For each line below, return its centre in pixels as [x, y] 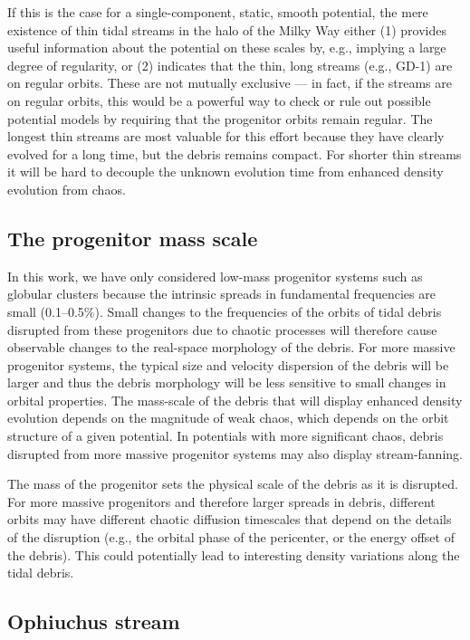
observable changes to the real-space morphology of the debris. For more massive [231, 347]
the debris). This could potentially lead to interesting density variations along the [234, 554]
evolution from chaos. [67, 189]
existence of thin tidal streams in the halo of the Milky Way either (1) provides [227, 29]
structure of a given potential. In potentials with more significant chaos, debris [225, 436]
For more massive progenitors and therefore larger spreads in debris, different [221, 501]
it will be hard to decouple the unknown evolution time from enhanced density [225, 172]
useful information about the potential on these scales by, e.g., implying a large [227, 48]
